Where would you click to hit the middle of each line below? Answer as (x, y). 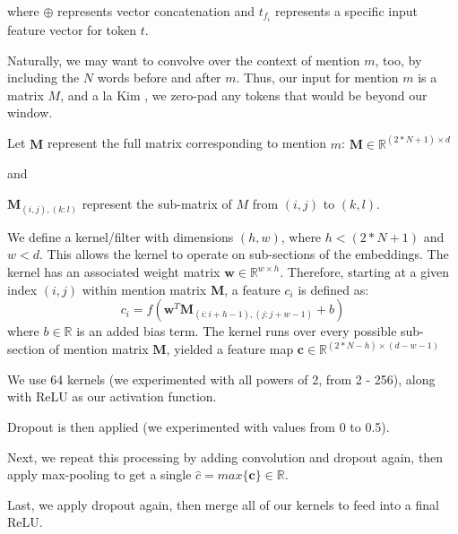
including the (43, 78)
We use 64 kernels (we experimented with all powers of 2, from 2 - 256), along (221, 379)
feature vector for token (72, 30)
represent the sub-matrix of (157, 203)
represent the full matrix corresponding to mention (187, 143)
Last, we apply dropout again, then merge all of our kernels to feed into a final (223, 504)
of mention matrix (99, 349)
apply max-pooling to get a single (99, 474)
